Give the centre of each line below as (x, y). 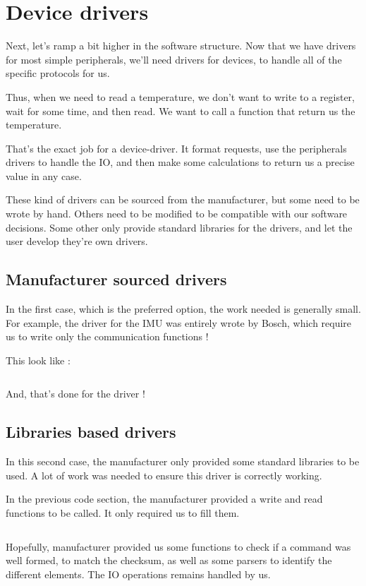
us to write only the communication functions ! (107, 336)
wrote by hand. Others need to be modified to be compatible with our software (177, 214)
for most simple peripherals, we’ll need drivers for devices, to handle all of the (174, 59)
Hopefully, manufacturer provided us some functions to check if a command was (178, 546)
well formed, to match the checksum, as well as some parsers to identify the (169, 560)
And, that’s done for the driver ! (75, 394)
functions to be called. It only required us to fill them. (123, 513)
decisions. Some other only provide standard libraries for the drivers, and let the (179, 227)
